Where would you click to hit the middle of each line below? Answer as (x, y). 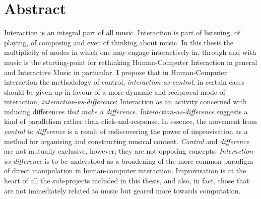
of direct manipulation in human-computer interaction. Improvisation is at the (125, 171)
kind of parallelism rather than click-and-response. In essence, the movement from (130, 121)
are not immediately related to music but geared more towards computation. (122, 190)
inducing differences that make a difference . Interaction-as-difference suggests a (126, 111)
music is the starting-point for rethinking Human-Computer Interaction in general (131, 62)
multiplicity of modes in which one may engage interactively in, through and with (130, 52)
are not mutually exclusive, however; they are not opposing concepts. (111, 151)
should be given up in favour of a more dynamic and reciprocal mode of (115, 91)
